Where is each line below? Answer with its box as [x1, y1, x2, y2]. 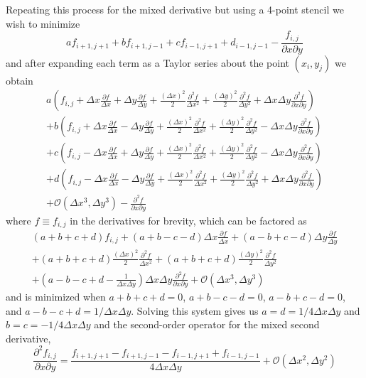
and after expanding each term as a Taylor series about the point [6, 55, 289, 70]
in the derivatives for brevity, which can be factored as [70, 212, 307, 227]
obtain [6, 72, 33, 87]
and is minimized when [6, 289, 106, 304]
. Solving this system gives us [131, 303, 259, 318]
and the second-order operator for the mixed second [94, 317, 320, 332]
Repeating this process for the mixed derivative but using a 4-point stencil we [6, 2, 344, 16]
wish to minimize [6, 16, 80, 31]
